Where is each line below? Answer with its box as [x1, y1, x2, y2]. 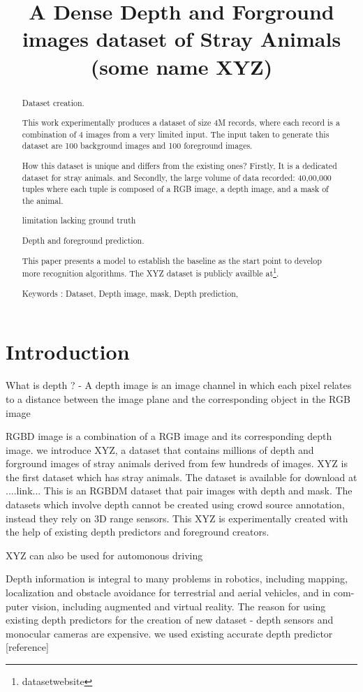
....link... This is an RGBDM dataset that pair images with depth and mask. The [6, 483, 353, 498]
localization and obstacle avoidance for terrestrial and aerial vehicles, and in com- [6, 585, 355, 600]
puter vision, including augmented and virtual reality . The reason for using [6, 598, 326, 613]
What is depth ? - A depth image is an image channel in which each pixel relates [6, 378, 352, 392]
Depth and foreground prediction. [22, 235, 145, 246]
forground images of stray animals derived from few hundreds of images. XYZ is [6, 456, 348, 471]
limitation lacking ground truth [22, 214, 136, 226]
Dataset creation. [22, 96, 84, 108]
